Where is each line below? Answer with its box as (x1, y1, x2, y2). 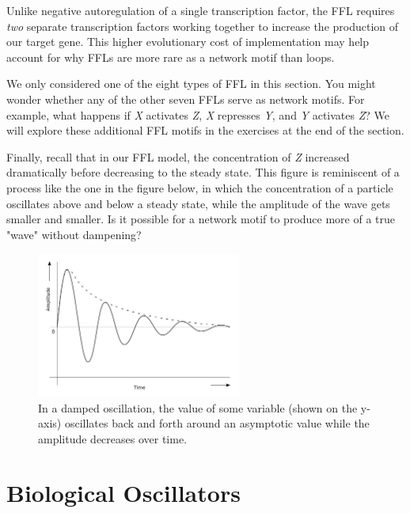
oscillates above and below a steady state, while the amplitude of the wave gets (6, 195, 390, 211)
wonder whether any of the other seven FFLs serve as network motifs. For (6, 90, 365, 107)
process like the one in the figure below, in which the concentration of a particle (6, 179, 393, 196)
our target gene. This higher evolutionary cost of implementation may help (6, 33, 370, 50)
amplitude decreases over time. (38, 430, 188, 446)
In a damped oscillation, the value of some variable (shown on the (38, 399, 358, 416)
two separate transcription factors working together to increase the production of (6, 17, 399, 34)
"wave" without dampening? (6, 226, 142, 242)
